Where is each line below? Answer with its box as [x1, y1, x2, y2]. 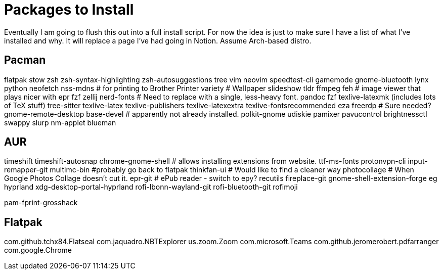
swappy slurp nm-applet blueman [4, 118, 116, 127]
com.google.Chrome [4, 246, 72, 255]
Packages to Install [4, 1, 134, 18]
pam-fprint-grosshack [4, 198, 78, 207]
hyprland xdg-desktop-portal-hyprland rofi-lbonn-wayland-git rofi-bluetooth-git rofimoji [4, 182, 298, 192]
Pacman [4, 54, 46, 67]
